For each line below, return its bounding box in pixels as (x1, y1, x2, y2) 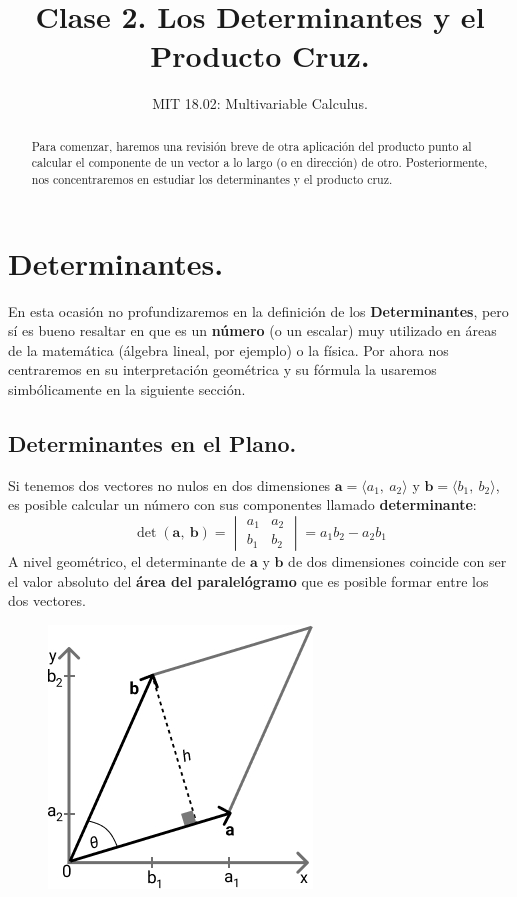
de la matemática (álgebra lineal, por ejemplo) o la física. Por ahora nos (8, 339, 449, 360)
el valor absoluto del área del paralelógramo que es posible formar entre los (8, 570, 489, 591)
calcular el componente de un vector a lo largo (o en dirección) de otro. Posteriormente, (31, 154, 488, 171)
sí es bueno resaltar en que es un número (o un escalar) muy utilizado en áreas (8, 320, 497, 341)
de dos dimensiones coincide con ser (288, 550, 507, 571)
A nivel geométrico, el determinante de (8, 550, 246, 571)
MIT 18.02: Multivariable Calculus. (152, 93, 368, 114)
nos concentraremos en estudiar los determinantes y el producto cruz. (31, 171, 393, 188)
